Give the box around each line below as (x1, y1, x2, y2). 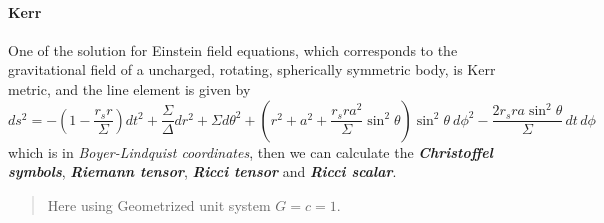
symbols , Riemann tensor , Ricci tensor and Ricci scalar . (8, 161, 397, 182)
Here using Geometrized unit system (47, 194, 271, 215)
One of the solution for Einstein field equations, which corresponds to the (8, 39, 458, 60)
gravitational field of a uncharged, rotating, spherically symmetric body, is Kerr (8, 59, 496, 80)
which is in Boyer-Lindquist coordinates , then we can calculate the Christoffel (8, 141, 493, 162)
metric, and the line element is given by (8, 78, 251, 99)
